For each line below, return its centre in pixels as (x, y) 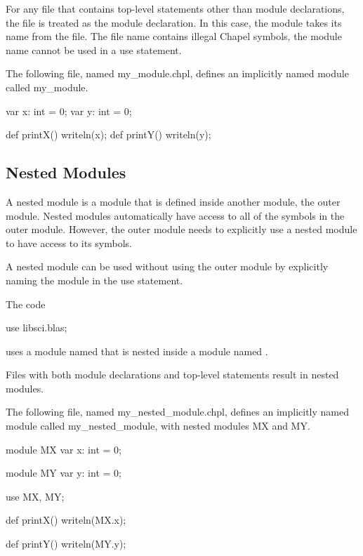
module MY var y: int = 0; (64, 473)
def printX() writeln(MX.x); (66, 520)
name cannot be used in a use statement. (94, 49)
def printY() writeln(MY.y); (66, 544)
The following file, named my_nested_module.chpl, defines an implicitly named (178, 412)
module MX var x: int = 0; (64, 449)
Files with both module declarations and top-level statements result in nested (172, 375)
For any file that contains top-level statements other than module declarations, (175, 8)
